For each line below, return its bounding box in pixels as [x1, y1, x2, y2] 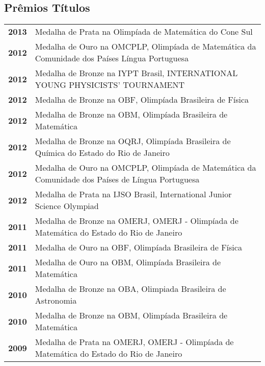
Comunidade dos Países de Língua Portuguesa [35, 173, 200, 186]
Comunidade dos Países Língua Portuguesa [35, 52, 189, 64]
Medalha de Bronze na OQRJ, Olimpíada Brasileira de [35, 135, 231, 147]
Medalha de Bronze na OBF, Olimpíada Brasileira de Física [35, 94, 249, 106]
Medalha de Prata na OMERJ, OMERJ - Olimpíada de [35, 336, 234, 348]
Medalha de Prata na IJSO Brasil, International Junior [35, 188, 232, 200]
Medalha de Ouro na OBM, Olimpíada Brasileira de [35, 256, 221, 268]
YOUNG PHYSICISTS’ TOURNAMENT [35, 79, 185, 91]
